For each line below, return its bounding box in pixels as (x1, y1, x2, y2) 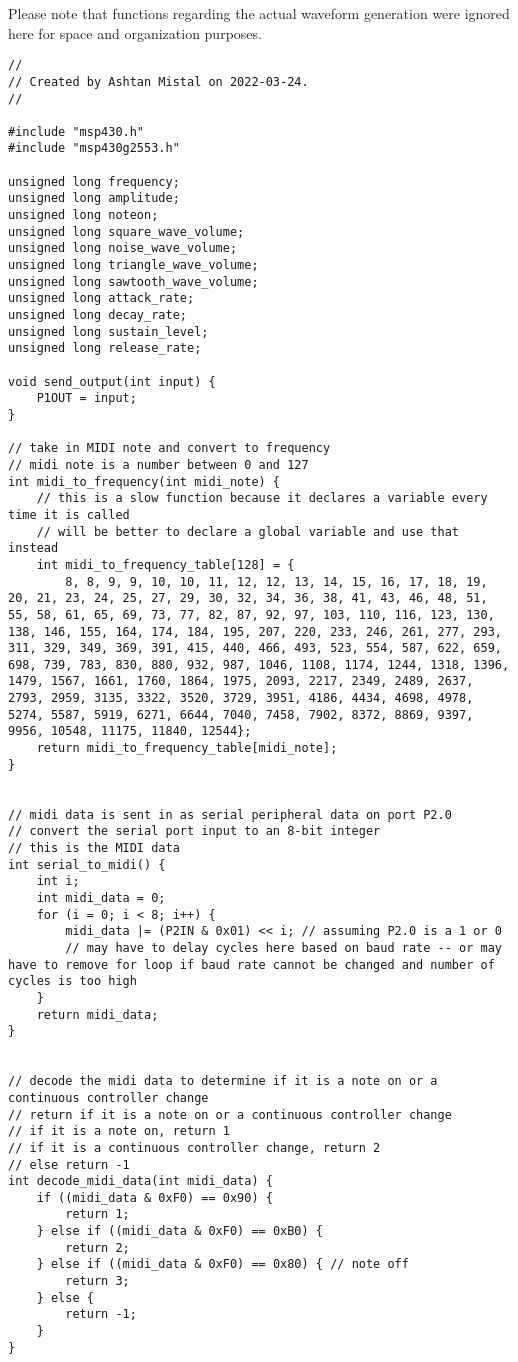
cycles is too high (8, 974, 137, 989)
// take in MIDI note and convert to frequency (8, 441, 331, 456)
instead (8, 541, 59, 556)
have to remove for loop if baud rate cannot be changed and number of (8, 957, 495, 972)
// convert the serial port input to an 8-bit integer (8, 824, 381, 839)
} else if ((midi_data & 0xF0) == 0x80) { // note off (36, 1257, 409, 1272)
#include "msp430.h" (8, 124, 145, 139)
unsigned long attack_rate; (8, 291, 195, 306)
